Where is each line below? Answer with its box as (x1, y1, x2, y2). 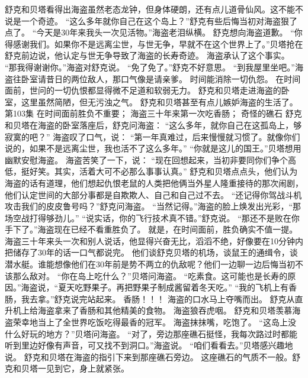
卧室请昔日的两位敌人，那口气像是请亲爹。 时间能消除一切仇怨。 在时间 (21, 72, 301, 85)
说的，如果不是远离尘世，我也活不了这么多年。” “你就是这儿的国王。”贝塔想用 (5, 142, 301, 154)
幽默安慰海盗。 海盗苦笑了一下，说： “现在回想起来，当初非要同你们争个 (5, 153, 288, 166)
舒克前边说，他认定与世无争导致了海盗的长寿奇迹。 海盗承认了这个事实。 (5, 49, 290, 62)
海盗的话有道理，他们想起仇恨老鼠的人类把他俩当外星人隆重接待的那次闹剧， (5, 176, 303, 189)
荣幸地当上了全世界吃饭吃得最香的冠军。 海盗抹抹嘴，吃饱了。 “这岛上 (12, 316, 288, 328)
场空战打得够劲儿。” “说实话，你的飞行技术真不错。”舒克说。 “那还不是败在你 (5, 211, 300, 224)
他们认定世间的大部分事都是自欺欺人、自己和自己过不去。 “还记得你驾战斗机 (5, 188, 302, 201)
